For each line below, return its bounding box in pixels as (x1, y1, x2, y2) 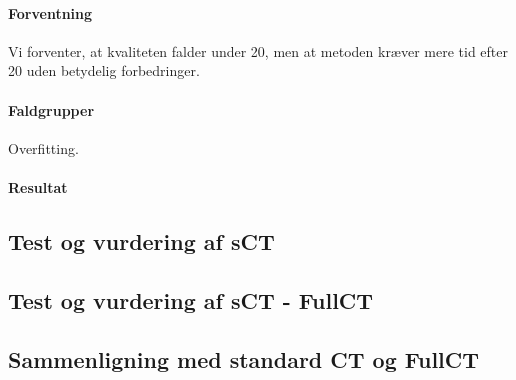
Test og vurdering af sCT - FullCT (8, 284, 374, 315)
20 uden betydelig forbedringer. (8, 60, 200, 81)
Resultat (8, 176, 68, 197)
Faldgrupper (8, 99, 95, 120)
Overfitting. (8, 137, 79, 158)
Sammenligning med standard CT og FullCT (8, 343, 480, 374)
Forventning (8, 2, 93, 23)
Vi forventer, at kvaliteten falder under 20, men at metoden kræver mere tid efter (8, 40, 509, 61)
